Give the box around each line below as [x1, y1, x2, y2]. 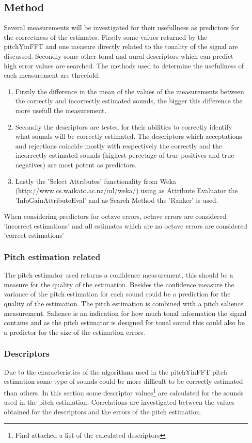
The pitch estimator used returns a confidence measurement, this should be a [4, 270, 234, 280]
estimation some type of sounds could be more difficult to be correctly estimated [4, 376, 243, 386]
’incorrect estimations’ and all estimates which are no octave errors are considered [4, 220, 247, 230]
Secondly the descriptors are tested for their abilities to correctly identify [15, 121, 232, 131]
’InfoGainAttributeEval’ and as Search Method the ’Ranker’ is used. [15, 195, 218, 205]
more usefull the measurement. [15, 105, 107, 115]
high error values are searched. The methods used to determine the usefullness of [4, 60, 244, 70]
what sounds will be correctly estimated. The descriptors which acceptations [15, 131, 242, 141]
